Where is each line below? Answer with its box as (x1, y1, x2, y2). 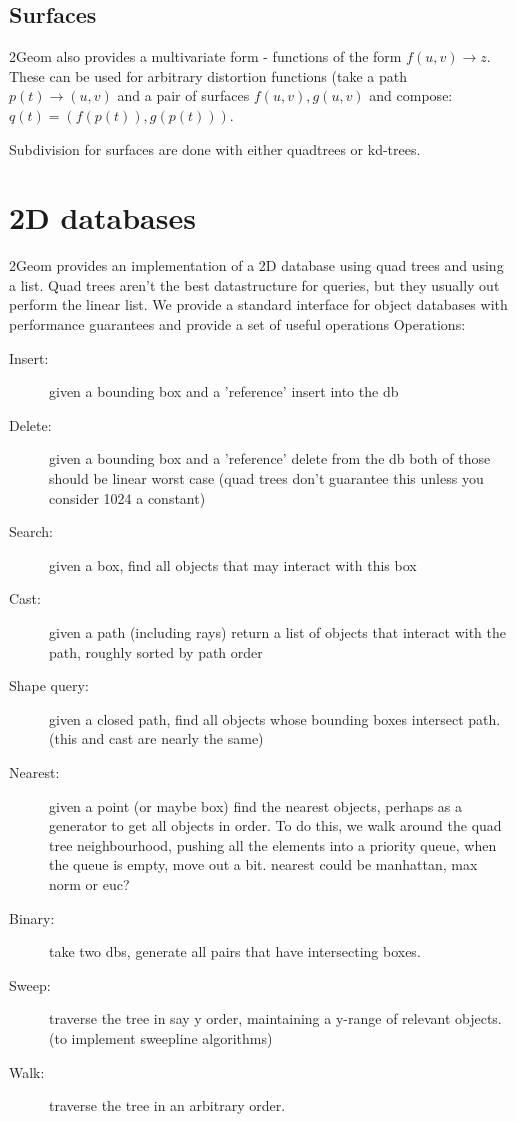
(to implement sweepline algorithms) (49, 1027, 273, 1048)
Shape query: (9, 675, 89, 696)
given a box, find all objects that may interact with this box (49, 554, 417, 575)
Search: (9, 521, 53, 542)
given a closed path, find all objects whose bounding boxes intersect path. (49, 708, 501, 729)
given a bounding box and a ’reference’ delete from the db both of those (49, 448, 491, 469)
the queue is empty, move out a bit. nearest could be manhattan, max (49, 854, 478, 875)
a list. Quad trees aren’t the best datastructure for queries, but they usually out (9, 274, 500, 295)
